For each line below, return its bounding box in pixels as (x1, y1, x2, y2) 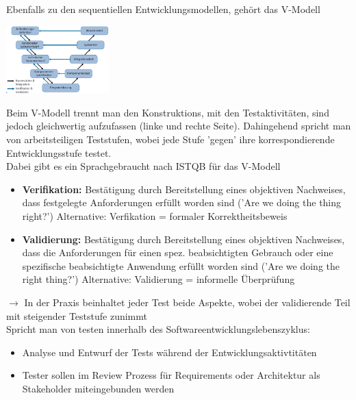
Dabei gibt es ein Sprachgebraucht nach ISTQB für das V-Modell (6, 159, 281, 173)
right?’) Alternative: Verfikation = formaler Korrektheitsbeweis (22, 208, 288, 223)
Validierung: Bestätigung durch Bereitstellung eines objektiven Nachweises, (22, 232, 345, 246)
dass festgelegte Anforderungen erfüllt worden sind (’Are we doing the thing (22, 195, 342, 210)
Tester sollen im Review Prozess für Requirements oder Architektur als (22, 368, 320, 382)
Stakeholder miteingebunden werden (22, 381, 175, 395)
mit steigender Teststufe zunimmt (6, 308, 147, 323)
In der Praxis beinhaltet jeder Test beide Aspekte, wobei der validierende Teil (24, 295, 351, 309)
